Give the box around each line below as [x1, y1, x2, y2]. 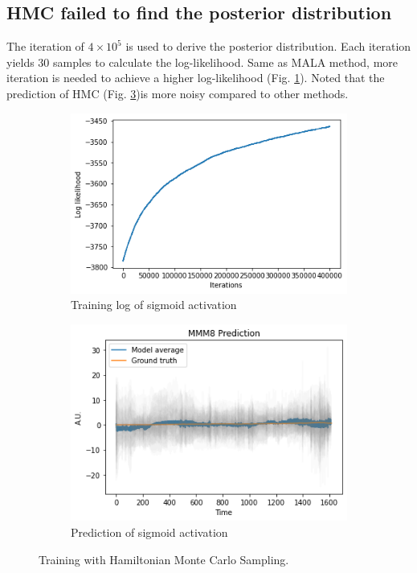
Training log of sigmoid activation [71, 296, 237, 313]
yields [6, 53, 35, 70]
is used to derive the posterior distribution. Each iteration [125, 38, 411, 55]
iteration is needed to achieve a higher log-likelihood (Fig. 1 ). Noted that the [6, 69, 385, 86]
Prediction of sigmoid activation [71, 523, 228, 540]
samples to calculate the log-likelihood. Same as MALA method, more [53, 53, 399, 70]
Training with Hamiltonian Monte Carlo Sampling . [39, 550, 289, 567]
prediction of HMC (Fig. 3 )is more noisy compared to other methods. [6, 85, 349, 101]
